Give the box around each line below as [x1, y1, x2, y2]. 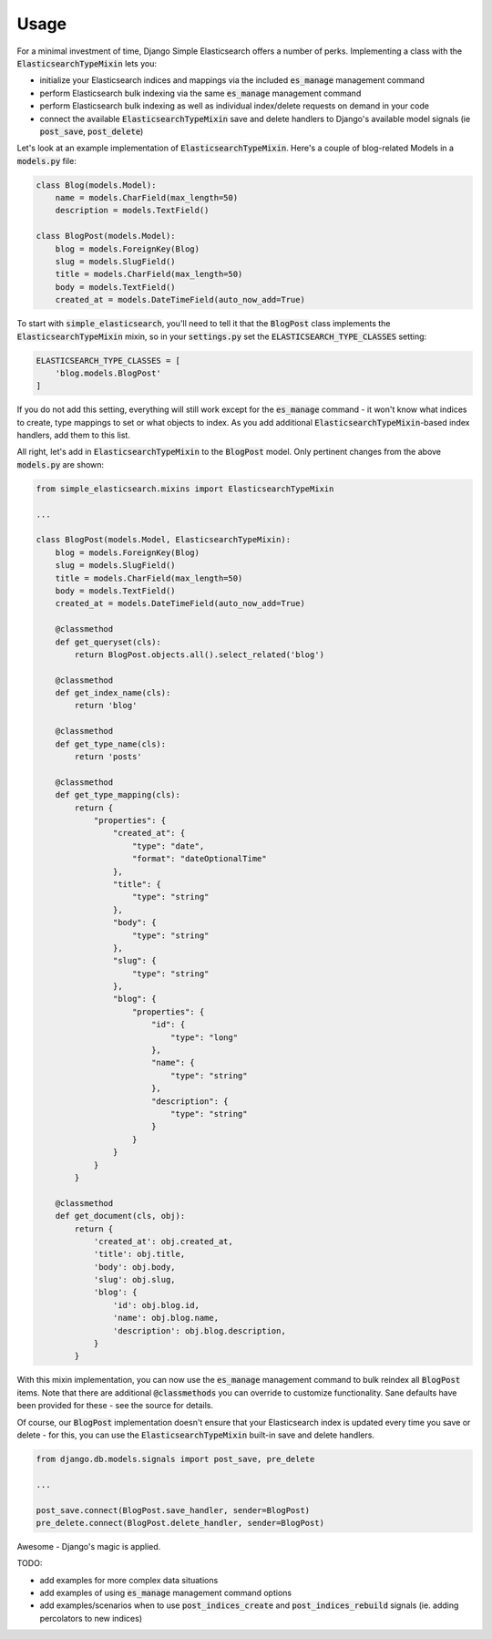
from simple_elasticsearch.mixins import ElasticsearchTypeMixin [36, 483, 334, 494]
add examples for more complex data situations [39, 1574, 219, 1585]
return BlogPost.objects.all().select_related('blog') [74, 649, 325, 660]
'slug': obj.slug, [93, 1274, 177, 1285]
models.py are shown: [16, 459, 105, 469]
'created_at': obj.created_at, [93, 1236, 234, 1246]
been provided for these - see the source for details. [16, 1400, 214, 1411]
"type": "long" [169, 1032, 239, 1043]
